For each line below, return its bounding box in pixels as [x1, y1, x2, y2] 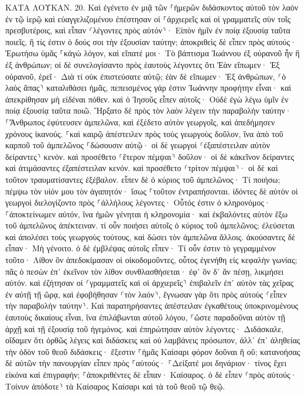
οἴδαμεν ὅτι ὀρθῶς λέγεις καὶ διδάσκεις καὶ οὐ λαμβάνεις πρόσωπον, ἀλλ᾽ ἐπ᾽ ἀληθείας [5, 334, 300, 346]
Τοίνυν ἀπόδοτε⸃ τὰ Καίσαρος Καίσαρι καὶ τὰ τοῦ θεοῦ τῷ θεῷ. [5, 380, 225, 392]
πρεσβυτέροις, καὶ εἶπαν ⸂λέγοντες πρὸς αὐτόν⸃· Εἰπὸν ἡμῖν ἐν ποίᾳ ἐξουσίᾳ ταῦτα [5, 24, 290, 36]
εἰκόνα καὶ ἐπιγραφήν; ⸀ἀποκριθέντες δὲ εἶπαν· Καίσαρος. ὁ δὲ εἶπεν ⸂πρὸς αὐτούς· [5, 368, 297, 380]
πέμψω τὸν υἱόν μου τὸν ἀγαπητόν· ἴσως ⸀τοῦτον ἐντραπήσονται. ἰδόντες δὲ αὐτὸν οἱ [5, 185, 298, 197]
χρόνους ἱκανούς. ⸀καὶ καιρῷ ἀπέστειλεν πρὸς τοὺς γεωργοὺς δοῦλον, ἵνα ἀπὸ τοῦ [5, 127, 283, 139]
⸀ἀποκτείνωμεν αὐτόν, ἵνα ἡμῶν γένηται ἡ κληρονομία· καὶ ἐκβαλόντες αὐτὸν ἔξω [5, 207, 288, 220]
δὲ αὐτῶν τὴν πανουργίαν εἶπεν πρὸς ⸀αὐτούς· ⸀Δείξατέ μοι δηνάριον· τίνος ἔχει [5, 357, 287, 369]
